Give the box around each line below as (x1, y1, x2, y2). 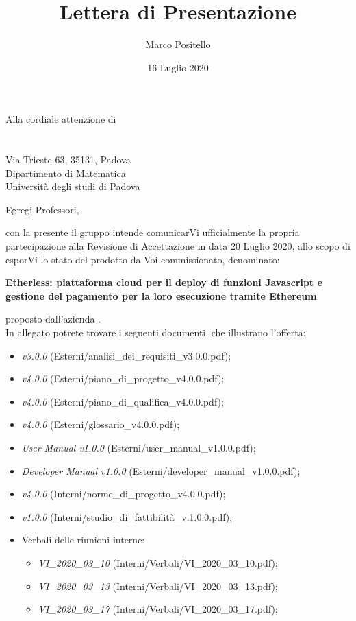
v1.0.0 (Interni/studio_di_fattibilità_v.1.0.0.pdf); (21, 509, 233, 524)
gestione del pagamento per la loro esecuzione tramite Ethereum (5, 288, 317, 303)
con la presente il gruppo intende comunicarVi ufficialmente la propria (5, 225, 300, 239)
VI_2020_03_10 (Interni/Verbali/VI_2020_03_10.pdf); (38, 555, 278, 570)
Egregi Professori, (5, 202, 79, 216)
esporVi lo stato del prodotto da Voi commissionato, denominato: (5, 252, 280, 266)
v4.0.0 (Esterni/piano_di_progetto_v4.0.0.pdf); (21, 371, 225, 386)
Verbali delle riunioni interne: (21, 532, 145, 547)
